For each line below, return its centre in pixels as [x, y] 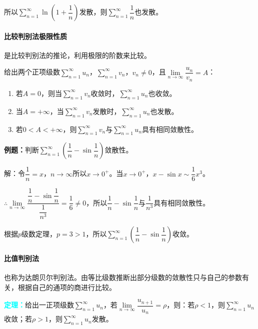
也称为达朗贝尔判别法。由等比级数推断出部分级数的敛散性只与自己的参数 [123, 277]
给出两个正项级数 [32, 72]
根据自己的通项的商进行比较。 [67, 287]
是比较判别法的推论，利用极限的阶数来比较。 [77, 55]
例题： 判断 [21, 150]
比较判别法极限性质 [35, 36]
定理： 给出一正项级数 [39, 305]
